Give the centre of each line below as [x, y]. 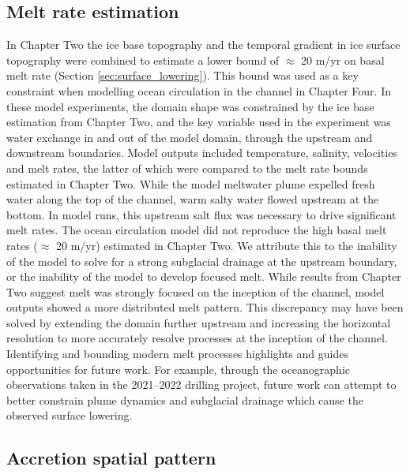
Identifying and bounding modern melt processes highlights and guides [177, 354]
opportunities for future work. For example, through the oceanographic [179, 369]
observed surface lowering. [70, 415]
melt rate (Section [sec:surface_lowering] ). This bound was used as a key [182, 75]
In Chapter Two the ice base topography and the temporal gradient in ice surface [203, 45]
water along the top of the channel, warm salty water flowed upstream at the [193, 199]
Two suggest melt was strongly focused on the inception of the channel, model [196, 291]
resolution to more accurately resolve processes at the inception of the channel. [197, 338]
